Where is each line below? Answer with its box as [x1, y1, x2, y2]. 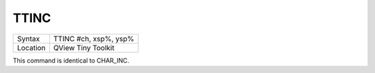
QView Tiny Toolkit [53, 43, 115, 52]
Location [17, 43, 46, 52]
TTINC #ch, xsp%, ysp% [53, 34, 135, 43]
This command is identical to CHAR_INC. [12, 56, 130, 65]
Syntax [17, 34, 40, 43]
